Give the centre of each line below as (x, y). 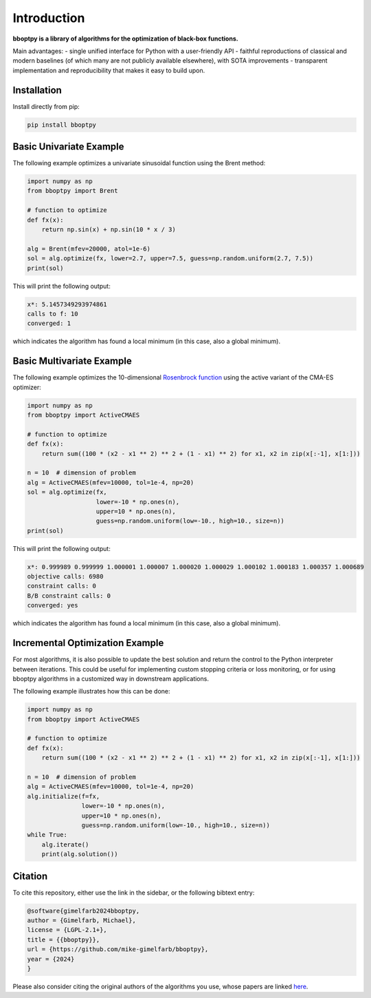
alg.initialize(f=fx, (64, 796)
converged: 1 (49, 323)
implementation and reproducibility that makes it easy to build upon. (109, 70)
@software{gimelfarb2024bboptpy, (83, 911)
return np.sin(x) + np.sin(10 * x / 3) (109, 230)
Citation (30, 876)
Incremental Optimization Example (88, 643)
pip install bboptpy (61, 125)
